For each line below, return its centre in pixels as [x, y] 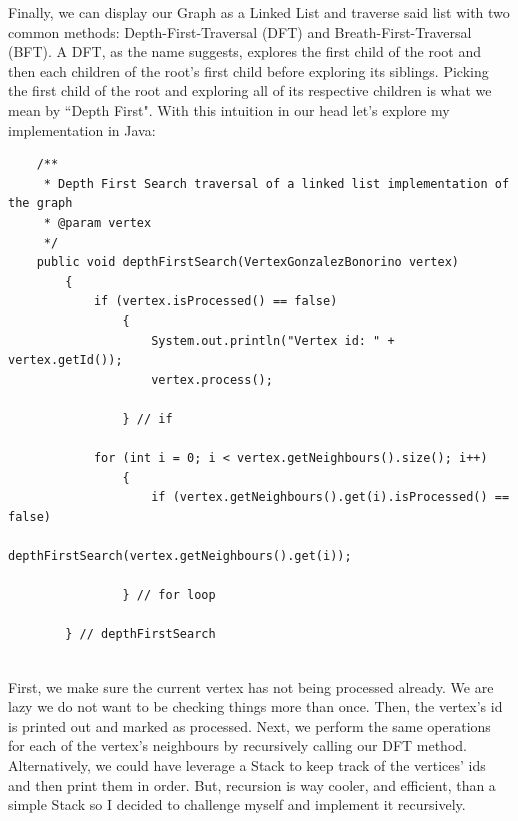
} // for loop [169, 595]
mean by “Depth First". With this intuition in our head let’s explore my [229, 109]
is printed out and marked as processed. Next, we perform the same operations [249, 725]
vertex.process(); [212, 379]
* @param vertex [97, 222]
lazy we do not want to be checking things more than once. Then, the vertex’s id [255, 706]
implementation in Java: [82, 129]
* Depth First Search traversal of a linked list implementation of [276, 183]
